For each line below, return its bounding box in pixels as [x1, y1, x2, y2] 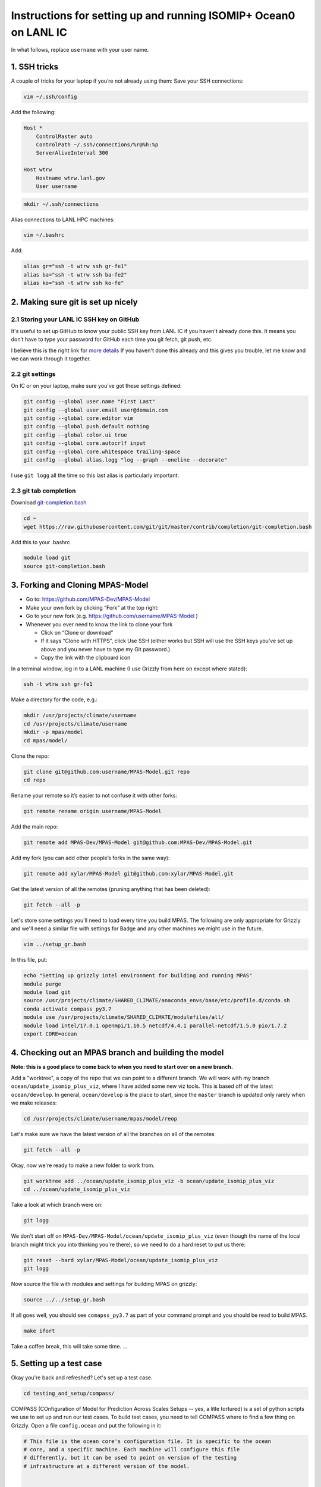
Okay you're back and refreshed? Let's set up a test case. [11, 1374, 153, 1381]
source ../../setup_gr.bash [23, 1296, 105, 1303]
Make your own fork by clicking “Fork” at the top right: [26, 604, 159, 611]
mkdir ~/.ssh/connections [23, 200, 99, 208]
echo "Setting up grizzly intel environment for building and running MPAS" [23, 972, 253, 979]
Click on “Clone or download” [40, 629, 114, 636]
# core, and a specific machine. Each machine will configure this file [23, 1446, 240, 1453]
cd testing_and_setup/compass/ [23, 1389, 115, 1397]
